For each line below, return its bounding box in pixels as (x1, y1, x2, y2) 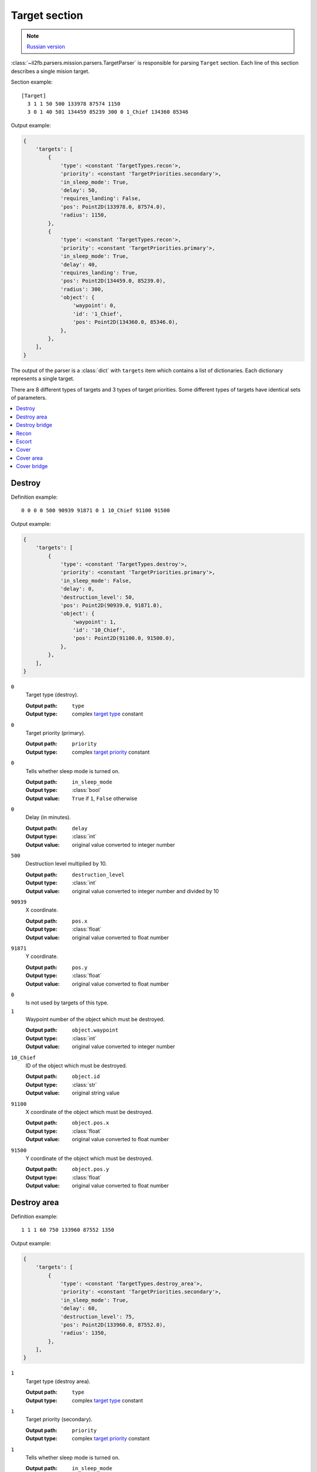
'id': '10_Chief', (72, 627, 126, 634)
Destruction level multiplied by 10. (25, 860, 107, 867)
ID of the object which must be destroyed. (25, 1062, 127, 1069)
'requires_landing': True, (60, 269, 138, 276)
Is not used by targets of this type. (25, 999, 109, 1006)
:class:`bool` (72, 787, 102, 794)
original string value (72, 1089, 120, 1096)
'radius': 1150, (60, 212, 107, 218)
